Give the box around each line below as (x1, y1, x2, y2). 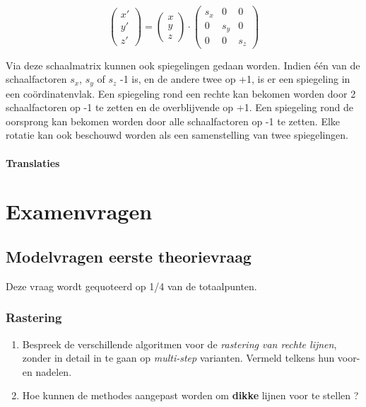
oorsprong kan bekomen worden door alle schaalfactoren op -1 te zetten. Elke (6, 113, 341, 128)
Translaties (6, 155, 60, 170)
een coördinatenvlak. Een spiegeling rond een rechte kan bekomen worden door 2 (6, 86, 356, 101)
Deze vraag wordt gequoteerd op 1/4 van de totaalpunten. (6, 278, 257, 293)
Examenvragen (6, 197, 153, 226)
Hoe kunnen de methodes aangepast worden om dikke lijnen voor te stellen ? (22, 388, 359, 403)
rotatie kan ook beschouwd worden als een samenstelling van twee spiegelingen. (6, 127, 348, 142)
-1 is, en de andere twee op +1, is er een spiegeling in (120, 71, 350, 86)
